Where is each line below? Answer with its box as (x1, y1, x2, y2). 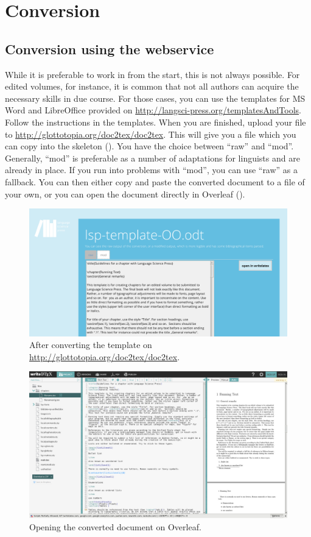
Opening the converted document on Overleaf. (29, 520, 201, 533)
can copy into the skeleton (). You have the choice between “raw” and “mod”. (5, 140, 294, 152)
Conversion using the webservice (5, 39, 214, 58)
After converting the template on (29, 338, 152, 351)
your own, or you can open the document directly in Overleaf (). (5, 187, 245, 200)
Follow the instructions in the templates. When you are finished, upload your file (5, 115, 306, 128)
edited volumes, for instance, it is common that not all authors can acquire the (5, 80, 299, 93)
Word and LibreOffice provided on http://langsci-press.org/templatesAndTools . (5, 104, 301, 116)
